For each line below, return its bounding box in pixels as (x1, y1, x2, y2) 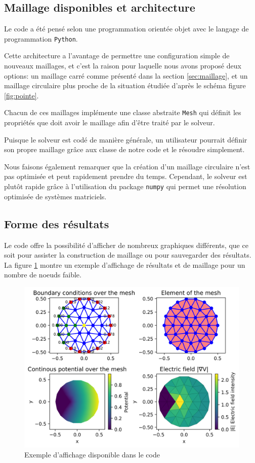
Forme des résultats (4, 216, 109, 231)
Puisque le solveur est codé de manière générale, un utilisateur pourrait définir (4, 134, 247, 145)
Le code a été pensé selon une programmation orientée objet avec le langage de (4, 23, 249, 34)
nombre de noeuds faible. (4, 269, 81, 280)
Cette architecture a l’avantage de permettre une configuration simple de (4, 50, 230, 61)
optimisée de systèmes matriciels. (4, 191, 107, 201)
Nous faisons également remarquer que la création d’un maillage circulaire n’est (4, 161, 250, 171)
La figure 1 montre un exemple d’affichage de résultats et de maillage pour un (4, 259, 245, 270)
